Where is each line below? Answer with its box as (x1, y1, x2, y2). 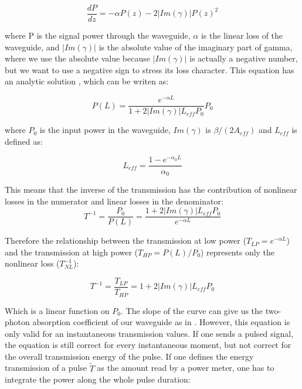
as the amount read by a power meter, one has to (97, 361, 274, 374)
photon (5, 316, 30, 328)
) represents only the (200, 245, 275, 258)
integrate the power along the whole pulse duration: (5, 373, 191, 385)
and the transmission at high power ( (5, 245, 138, 258)
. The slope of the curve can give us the (121, 304, 263, 316)
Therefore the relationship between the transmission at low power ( (5, 234, 246, 247)
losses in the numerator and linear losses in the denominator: (5, 194, 223, 207)
